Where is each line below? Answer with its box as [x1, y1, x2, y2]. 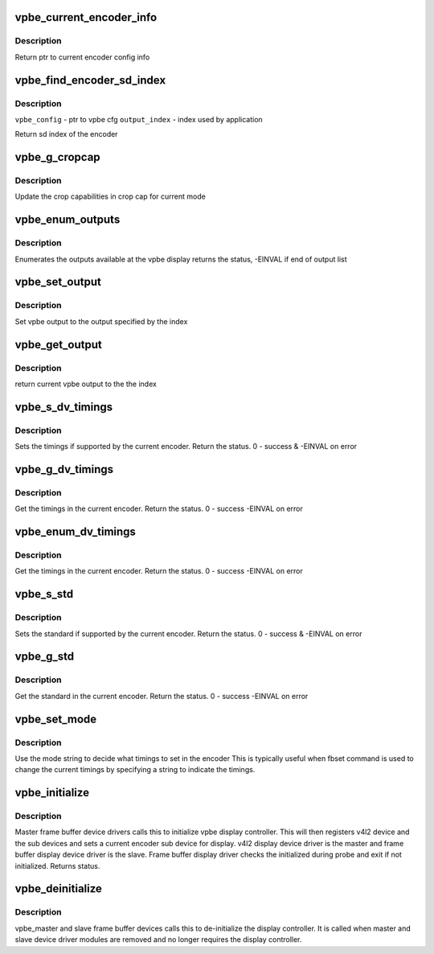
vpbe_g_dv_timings [14, 463, 114, 476]
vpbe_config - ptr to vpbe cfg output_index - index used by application [14, 114, 263, 124]
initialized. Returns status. [14, 861, 100, 870]
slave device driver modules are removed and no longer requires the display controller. [14, 935, 302, 944]
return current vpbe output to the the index [14, 379, 157, 389]
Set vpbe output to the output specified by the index [14, 316, 188, 326]
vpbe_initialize [14, 786, 90, 800]
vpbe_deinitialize [14, 882, 102, 896]
